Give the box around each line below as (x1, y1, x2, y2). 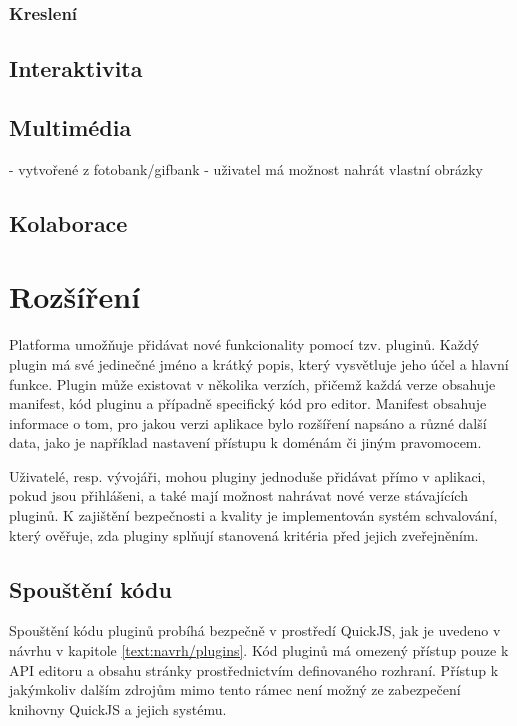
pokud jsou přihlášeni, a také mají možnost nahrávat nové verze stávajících (9, 485, 468, 506)
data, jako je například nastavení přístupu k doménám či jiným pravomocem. (9, 432, 482, 453)
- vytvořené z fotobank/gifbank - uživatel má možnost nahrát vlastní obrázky (9, 158, 483, 179)
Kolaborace (9, 207, 128, 238)
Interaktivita (9, 53, 143, 84)
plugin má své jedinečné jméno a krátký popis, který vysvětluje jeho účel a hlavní (9, 353, 509, 374)
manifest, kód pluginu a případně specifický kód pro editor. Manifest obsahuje (9, 393, 487, 414)
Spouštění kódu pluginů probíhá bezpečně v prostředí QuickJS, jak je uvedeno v (9, 620, 501, 641)
